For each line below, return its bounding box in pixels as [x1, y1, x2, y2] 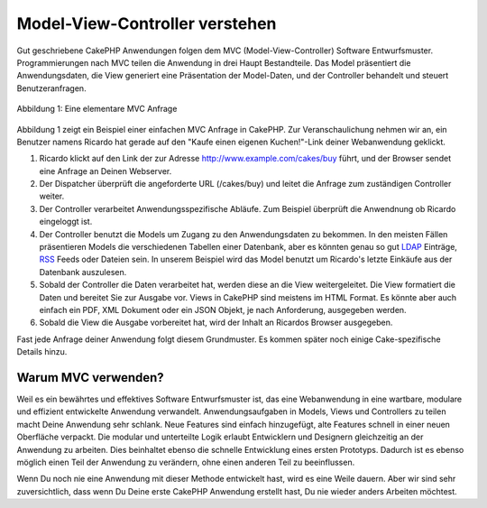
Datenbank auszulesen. [39, 266, 127, 277]
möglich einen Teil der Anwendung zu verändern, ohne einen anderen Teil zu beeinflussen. [16, 457, 355, 467]
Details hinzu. [16, 346, 68, 357]
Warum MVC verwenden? [16, 370, 164, 385]
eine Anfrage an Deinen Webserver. [39, 165, 172, 176]
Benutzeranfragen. [16, 82, 87, 94]
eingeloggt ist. [39, 217, 93, 227]
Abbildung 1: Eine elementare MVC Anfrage [16, 104, 178, 115]
